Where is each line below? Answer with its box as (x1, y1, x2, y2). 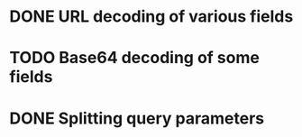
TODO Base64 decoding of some (9, 48, 260, 68)
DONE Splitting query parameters (9, 108, 265, 128)
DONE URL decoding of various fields (9, 6, 294, 27)
